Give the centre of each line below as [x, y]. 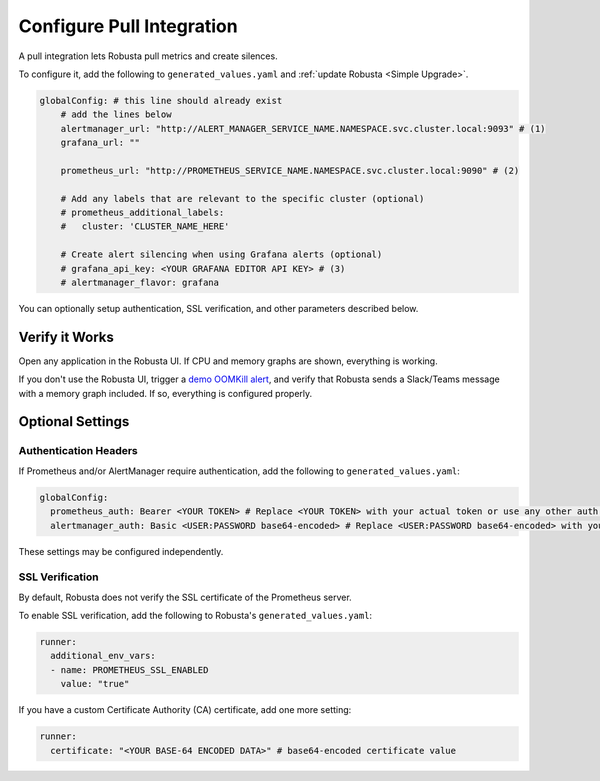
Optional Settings [74, 421]
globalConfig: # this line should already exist [161, 100]
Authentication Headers [78, 451]
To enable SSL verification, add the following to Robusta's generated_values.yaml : [195, 616]
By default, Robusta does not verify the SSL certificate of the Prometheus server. [185, 597]
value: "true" [95, 684]
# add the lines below [116, 114]
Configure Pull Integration [128, 26]
